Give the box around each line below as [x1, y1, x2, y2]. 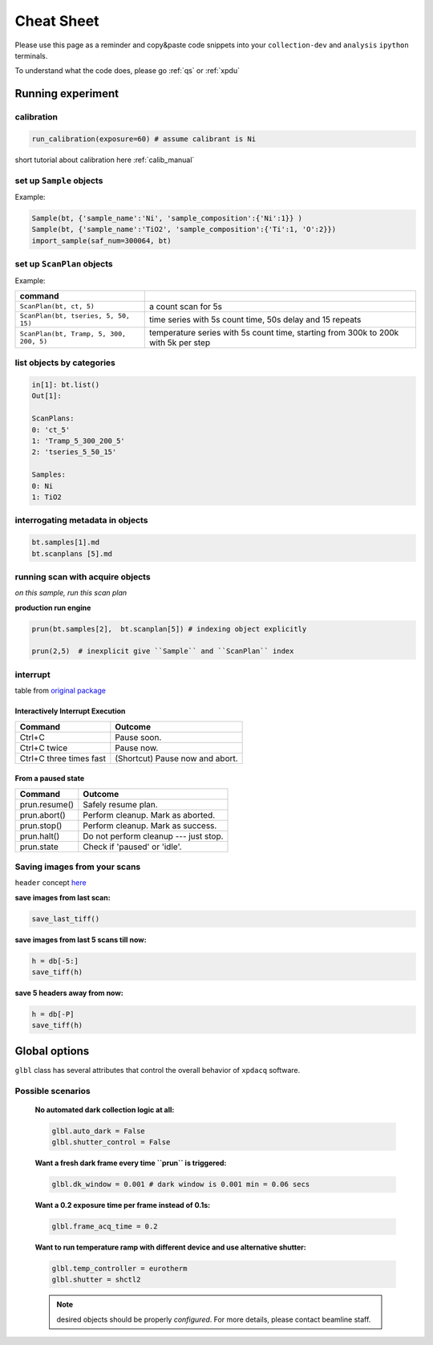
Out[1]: [31, 392, 62, 400]
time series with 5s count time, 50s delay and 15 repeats [148, 314, 362, 325]
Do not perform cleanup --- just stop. [83, 831, 224, 842]
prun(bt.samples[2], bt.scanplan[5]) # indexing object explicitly [31, 624, 307, 633]
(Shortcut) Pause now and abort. [115, 753, 238, 764]
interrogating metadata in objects [14, 514, 148, 526]
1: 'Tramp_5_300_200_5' [31, 437, 126, 445]
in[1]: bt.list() [31, 380, 100, 389]
